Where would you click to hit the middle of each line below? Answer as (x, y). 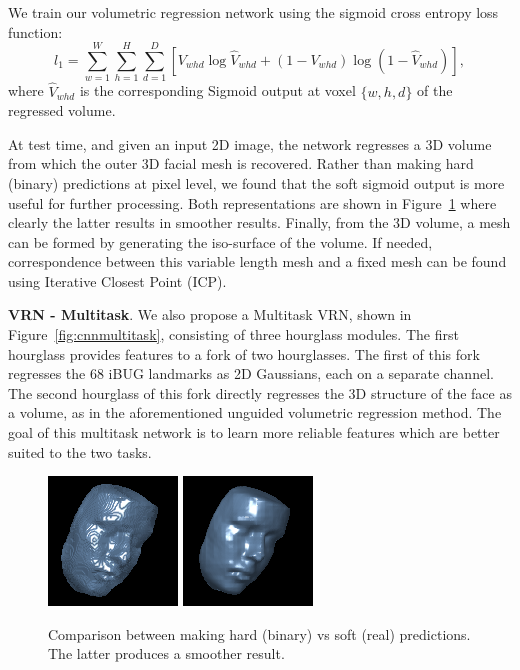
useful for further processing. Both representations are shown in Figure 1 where (252, 202)
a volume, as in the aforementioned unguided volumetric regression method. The (255, 412)
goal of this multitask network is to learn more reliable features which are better (254, 432)
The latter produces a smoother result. (166, 653)
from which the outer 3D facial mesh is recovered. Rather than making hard (241, 163)
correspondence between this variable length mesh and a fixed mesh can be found (257, 261)
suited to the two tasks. (80, 451)
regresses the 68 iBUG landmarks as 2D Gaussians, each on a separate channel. (251, 373)
